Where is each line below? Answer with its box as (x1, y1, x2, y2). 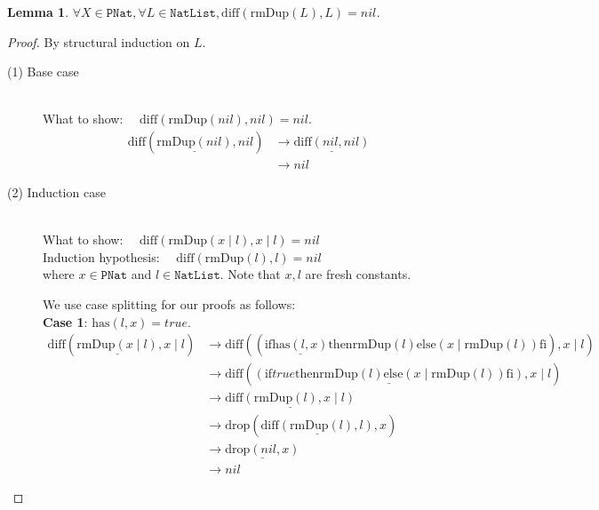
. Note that (220, 265, 281, 283)
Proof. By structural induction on (7, 32, 190, 51)
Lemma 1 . (7, 3, 69, 20)
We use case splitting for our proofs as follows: (43, 295, 296, 313)
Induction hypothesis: (43, 247, 160, 266)
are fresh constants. (305, 265, 411, 283)
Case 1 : (43, 312, 88, 331)
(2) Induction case (7, 183, 106, 202)
